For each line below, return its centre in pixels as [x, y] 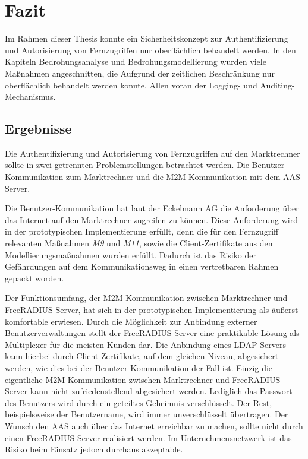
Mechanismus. [30, 96]
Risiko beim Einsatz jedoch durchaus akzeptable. [94, 449]
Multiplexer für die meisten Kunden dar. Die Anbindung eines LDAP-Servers [145, 344]
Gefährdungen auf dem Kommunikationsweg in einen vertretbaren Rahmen [142, 266]
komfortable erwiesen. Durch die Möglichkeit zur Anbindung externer [131, 321]
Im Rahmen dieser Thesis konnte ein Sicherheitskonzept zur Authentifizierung [147, 38]
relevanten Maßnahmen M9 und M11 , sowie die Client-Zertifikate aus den [139, 243]
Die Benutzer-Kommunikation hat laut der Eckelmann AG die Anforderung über [152, 208]
